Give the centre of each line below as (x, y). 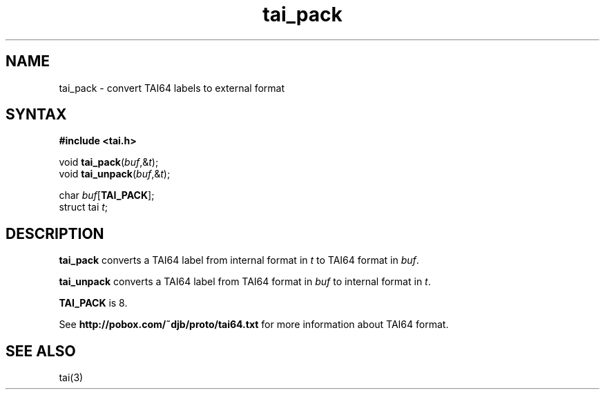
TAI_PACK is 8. (93, 303)
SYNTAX (36, 115)
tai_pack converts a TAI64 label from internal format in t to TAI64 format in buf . (239, 260)
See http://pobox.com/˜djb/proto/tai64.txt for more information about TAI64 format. (254, 325)
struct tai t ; (84, 207)
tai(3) (71, 378)
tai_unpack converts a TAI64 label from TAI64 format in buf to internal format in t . (245, 282)
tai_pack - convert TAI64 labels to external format (172, 88)
